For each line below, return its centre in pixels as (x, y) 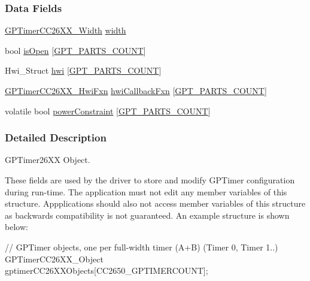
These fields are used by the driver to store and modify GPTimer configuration (150, 180)
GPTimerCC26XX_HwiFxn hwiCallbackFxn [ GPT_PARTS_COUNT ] (136, 90)
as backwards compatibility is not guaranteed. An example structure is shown (147, 215)
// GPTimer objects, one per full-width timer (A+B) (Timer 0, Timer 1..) (142, 247)
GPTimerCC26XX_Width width (66, 30)
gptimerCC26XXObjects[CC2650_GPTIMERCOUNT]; (107, 271)
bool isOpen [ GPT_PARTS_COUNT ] (75, 50)
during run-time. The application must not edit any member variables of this (146, 191)
